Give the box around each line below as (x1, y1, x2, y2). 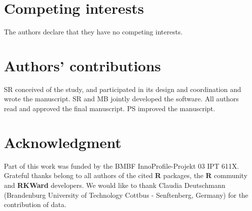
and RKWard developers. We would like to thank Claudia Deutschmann (4, 180, 225, 190)
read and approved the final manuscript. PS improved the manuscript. (4, 103, 215, 114)
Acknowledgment (4, 132, 121, 152)
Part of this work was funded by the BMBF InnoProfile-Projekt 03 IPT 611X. (4, 160, 239, 171)
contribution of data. (4, 199, 66, 210)
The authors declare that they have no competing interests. (4, 27, 183, 37)
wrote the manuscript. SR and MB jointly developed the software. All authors (4, 93, 239, 104)
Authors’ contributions (4, 55, 161, 75)
